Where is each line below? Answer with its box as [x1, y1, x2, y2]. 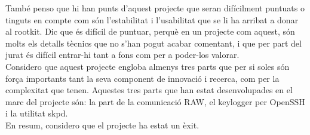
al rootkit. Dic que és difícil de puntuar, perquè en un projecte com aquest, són [5, 25, 295, 38]
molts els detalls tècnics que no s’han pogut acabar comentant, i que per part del [5, 36, 302, 49]
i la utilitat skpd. [5, 107, 68, 119]
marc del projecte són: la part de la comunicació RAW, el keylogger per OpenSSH [5, 95, 305, 108]
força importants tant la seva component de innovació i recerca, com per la [5, 72, 280, 84]
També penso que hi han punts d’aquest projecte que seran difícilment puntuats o [5, 2, 305, 14]
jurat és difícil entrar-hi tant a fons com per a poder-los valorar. [5, 48, 240, 61]
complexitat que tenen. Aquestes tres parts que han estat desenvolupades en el [5, 84, 293, 96]
